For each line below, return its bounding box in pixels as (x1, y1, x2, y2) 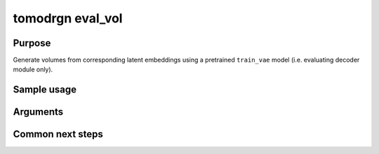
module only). (13, 65, 53, 73)
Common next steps (13, 128, 103, 140)
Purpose (13, 37, 51, 49)
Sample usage (13, 84, 77, 96)
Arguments (13, 106, 64, 118)
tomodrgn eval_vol (13, 10, 123, 26)
